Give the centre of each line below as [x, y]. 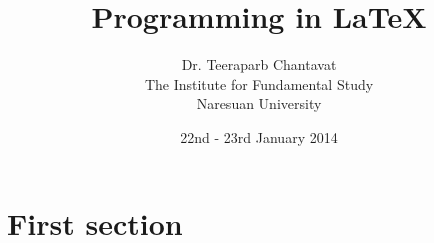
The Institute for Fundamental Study [259, 83]
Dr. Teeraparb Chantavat [259, 64]
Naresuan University [259, 103]
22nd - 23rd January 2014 [259, 136]
